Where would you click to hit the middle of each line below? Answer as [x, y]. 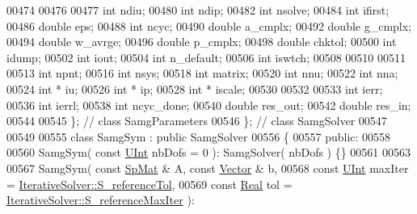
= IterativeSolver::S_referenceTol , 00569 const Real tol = [150, 184]
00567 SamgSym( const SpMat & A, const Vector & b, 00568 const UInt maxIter [208, 168]
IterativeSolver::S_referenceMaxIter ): [101, 200]
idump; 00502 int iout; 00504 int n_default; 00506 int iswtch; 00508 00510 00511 [206, 57]
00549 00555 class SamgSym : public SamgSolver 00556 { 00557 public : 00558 [199, 136]
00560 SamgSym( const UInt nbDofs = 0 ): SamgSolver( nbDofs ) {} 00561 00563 [209, 152]
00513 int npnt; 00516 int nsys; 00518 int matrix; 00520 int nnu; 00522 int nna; [202, 73]
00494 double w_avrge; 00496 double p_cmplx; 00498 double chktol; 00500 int [202, 42]
